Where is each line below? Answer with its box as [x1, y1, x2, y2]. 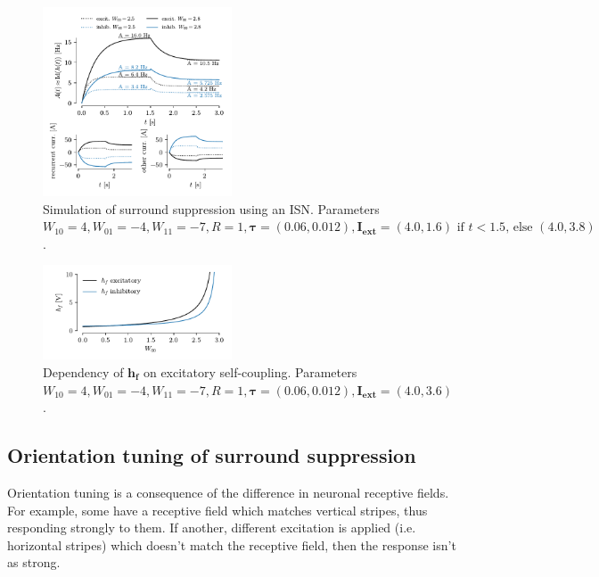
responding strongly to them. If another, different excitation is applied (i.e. [7, 518, 416, 537]
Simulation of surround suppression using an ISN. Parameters [43, 199, 380, 218]
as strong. [7, 553, 61, 572]
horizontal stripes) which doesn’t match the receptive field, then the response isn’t [7, 535, 456, 554]
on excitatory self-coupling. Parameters [143, 362, 357, 381]
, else [505, 221, 533, 235]
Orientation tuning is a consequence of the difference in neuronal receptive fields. [7, 482, 449, 501]
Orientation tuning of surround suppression [7, 441, 416, 469]
